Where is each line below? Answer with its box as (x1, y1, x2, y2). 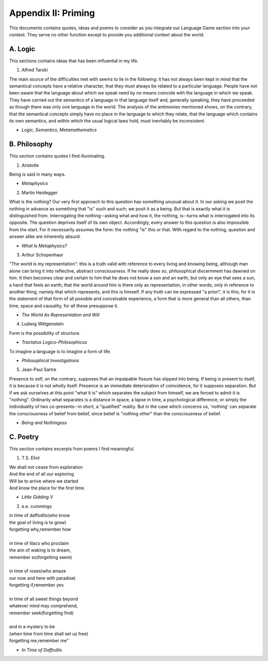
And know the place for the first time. (9, 485, 85, 491)
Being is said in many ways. (9, 172, 66, 178)
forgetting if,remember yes (9, 582, 64, 588)
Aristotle (21, 162, 39, 168)
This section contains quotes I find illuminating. (9, 153, 106, 159)
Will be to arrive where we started (9, 478, 79, 484)
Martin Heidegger (21, 189, 58, 195)
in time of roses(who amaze (9, 568, 67, 574)
